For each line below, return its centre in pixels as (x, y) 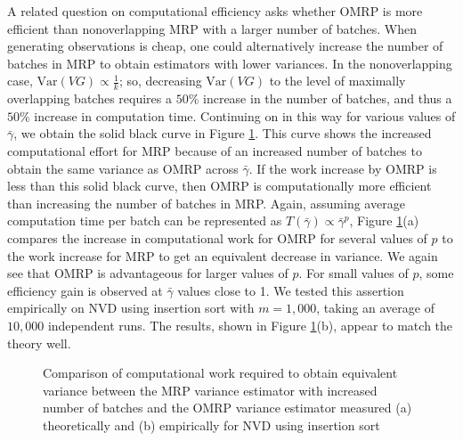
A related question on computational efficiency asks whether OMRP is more (215, 11)
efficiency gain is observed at (85, 290)
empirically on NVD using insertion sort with (131, 308)
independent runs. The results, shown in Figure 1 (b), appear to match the (250, 325)
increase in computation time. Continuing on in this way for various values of (245, 115)
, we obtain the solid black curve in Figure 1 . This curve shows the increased (223, 133)
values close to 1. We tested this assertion (291, 290)
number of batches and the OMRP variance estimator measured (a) (227, 408)
